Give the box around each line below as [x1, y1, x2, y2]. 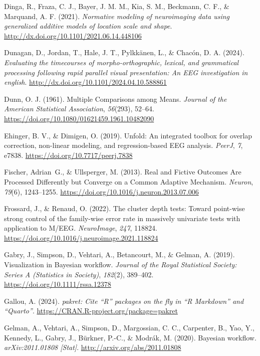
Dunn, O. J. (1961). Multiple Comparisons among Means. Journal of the [4, 93, 227, 104]
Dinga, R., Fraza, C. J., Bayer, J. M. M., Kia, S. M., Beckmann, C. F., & [4, 1, 229, 11]
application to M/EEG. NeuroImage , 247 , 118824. [4, 223, 158, 233]
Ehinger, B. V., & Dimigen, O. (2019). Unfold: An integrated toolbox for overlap [4, 130, 252, 140]
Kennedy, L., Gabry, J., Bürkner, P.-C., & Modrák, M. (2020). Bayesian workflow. [4, 332, 256, 342]
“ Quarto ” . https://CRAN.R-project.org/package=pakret [4, 305, 178, 316]
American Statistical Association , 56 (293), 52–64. [4, 103, 154, 114]
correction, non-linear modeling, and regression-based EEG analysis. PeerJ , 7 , [4, 140, 243, 150]
